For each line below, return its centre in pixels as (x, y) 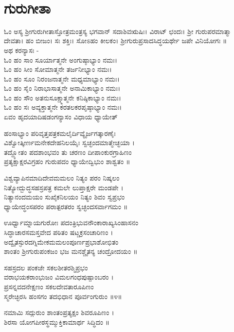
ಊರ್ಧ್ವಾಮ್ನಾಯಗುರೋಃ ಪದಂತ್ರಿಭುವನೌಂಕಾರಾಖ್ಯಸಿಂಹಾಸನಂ (71, 223)
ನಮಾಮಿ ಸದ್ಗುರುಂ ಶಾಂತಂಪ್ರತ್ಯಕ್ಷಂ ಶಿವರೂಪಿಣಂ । (59, 312)
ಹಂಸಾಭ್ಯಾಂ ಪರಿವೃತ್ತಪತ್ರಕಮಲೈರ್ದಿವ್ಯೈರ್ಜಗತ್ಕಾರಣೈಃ (60, 133)
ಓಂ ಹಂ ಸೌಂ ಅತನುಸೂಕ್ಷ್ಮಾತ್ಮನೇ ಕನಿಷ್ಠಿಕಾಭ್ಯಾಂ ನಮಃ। (63, 97)
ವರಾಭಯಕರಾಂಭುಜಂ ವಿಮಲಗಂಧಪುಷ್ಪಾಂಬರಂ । (59, 277)
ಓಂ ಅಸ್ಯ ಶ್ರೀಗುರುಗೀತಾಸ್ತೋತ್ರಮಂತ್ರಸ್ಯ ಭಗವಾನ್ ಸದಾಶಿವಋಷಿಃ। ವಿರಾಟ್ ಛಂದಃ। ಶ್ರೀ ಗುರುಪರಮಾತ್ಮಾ (117, 31)
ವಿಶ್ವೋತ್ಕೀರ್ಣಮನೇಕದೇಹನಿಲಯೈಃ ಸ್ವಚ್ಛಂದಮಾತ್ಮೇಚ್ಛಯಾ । (69, 142)
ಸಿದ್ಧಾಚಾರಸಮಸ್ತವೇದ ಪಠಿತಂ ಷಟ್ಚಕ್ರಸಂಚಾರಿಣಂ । (59, 232)
